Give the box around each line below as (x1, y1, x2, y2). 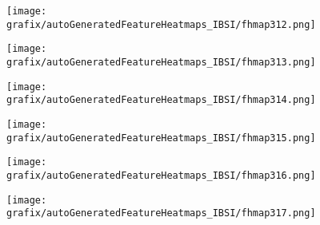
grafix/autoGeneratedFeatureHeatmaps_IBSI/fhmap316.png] (6, 169, 316, 181)
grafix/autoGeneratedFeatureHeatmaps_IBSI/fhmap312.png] (6, 18, 316, 30)
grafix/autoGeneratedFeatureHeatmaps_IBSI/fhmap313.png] (6, 56, 316, 68)
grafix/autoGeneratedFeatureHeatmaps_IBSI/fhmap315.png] (6, 132, 316, 144)
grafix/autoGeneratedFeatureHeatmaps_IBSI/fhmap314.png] (6, 94, 316, 106)
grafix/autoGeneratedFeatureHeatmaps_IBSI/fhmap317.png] (6, 207, 316, 219)
